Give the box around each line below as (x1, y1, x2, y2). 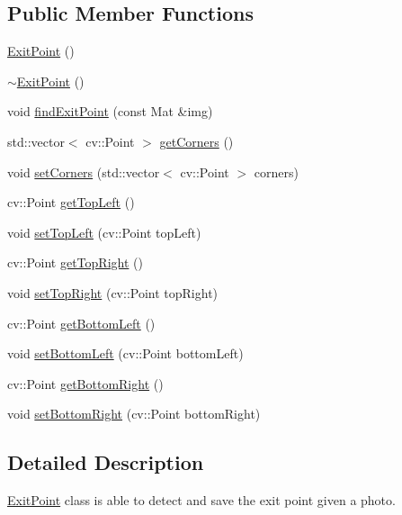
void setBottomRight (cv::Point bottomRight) (7, 404, 261, 423)
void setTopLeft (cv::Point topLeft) (7, 222, 201, 241)
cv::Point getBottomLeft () (7, 313, 156, 332)
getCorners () (159, 131, 234, 150)
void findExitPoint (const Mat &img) (7, 102, 213, 121)
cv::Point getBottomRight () (7, 374, 164, 393)
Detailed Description (7, 448, 204, 476)
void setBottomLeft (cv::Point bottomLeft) (7, 344, 244, 363)
